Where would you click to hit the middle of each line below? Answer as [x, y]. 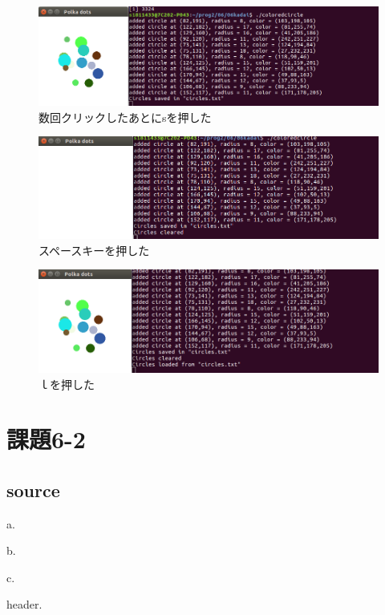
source [33, 490]
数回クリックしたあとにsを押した [125, 117]
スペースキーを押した [94, 250]
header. [24, 604]
